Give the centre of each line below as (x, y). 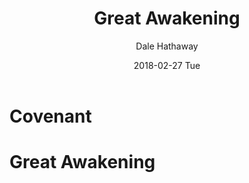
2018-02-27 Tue (167, 65)
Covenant (50, 116)
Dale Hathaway (167, 46)
